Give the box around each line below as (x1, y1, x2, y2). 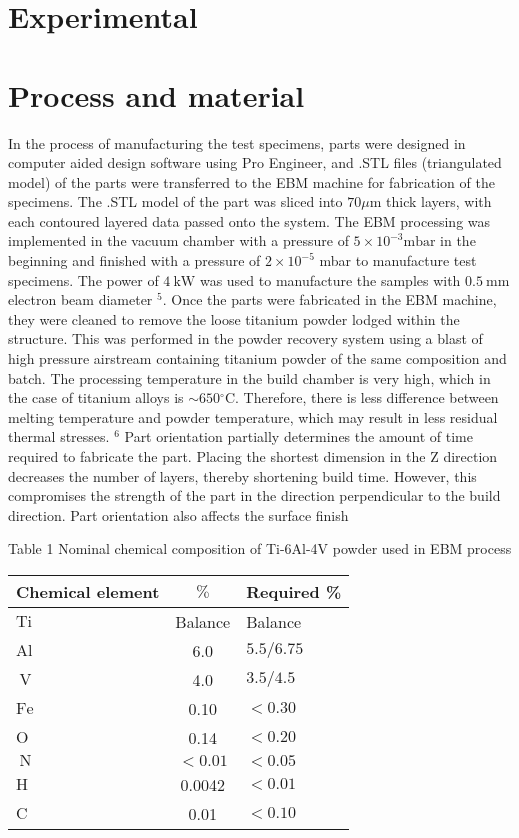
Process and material (8, 74, 305, 115)
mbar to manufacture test (319, 250, 477, 271)
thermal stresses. (8, 426, 110, 447)
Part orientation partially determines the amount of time (124, 426, 473, 447)
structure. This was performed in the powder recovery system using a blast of (8, 328, 483, 349)
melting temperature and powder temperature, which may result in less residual (8, 406, 498, 427)
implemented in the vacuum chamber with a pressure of (8, 230, 349, 251)
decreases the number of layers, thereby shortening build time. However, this (8, 465, 477, 486)
